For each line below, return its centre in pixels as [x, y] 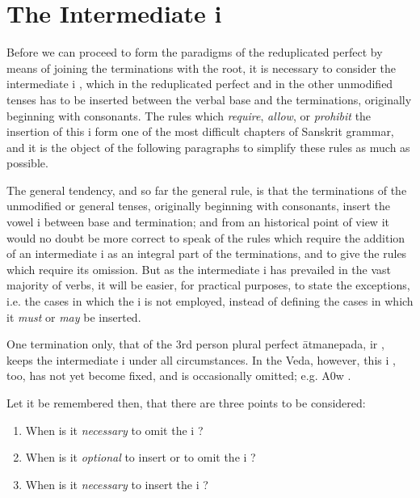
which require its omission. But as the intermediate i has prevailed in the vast [199, 269]
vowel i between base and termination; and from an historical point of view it [198, 222]
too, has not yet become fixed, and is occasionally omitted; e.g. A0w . [179, 376]
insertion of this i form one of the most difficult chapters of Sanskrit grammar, [200, 131]
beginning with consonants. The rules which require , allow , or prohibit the [189, 115]
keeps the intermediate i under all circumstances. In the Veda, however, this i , [201, 359]
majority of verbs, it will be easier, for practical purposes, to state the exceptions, [208, 285]
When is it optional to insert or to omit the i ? [141, 457]
